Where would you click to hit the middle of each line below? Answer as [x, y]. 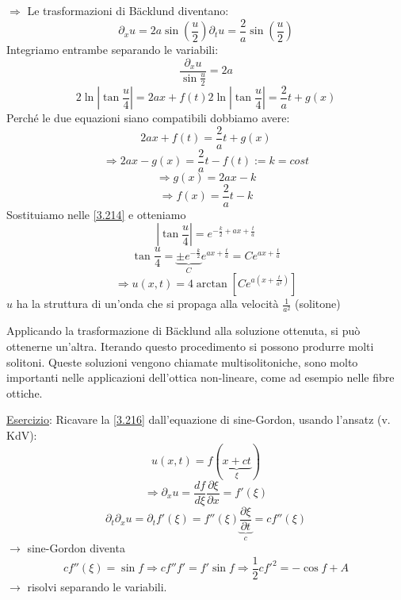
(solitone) [318, 304]
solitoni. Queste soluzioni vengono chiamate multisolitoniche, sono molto [182, 362]
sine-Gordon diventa [76, 548]
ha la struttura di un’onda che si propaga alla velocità [147, 304]
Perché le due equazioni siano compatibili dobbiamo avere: [148, 118]
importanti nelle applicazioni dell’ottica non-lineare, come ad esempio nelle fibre [200, 377]
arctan [212, 285]
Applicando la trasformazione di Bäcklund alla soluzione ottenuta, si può [183, 331]
